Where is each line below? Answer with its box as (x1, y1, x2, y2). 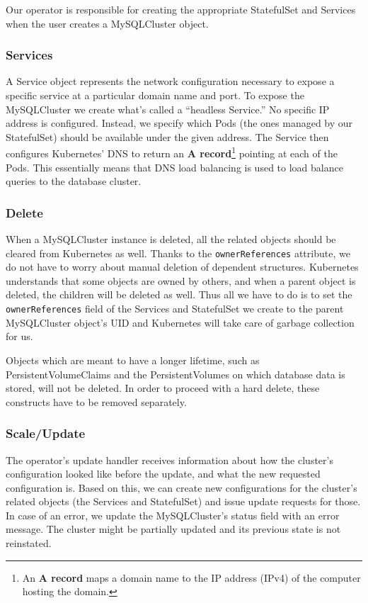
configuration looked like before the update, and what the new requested (6, 466, 321, 481)
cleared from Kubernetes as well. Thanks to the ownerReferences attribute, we (6, 245, 350, 260)
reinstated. (6, 536, 52, 551)
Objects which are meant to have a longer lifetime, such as (6, 352, 260, 367)
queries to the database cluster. (6, 174, 142, 188)
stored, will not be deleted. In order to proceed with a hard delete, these (6, 381, 320, 395)
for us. (6, 329, 33, 344)
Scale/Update (6, 424, 86, 442)
